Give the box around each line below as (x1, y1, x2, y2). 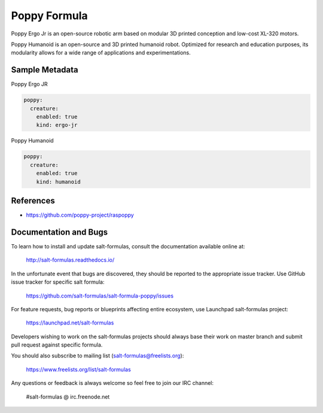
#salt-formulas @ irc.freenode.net (26, 393, 110, 400)
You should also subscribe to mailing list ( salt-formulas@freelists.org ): (11, 352, 184, 359)
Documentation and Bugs (11, 227, 108, 237)
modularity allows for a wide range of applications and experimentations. (11, 49, 191, 56)
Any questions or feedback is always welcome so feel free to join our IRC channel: (11, 379, 214, 387)
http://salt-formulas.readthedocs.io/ (26, 256, 115, 263)
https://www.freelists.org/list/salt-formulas (26, 366, 131, 373)
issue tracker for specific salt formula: (11, 278, 105, 286)
